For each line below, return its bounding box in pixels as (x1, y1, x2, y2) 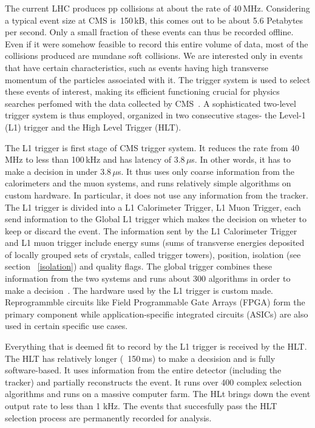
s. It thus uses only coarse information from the (117, 165, 294, 177)
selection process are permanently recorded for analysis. (5, 411, 212, 424)
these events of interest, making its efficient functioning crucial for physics (5, 85, 280, 98)
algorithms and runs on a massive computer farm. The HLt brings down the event (5, 387, 311, 400)
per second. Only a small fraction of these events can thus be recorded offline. (5, 25, 294, 38)
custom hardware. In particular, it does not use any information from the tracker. (5, 188, 308, 201)
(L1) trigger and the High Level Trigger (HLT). (5, 120, 181, 133)
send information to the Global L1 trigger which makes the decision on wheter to (5, 212, 307, 225)
